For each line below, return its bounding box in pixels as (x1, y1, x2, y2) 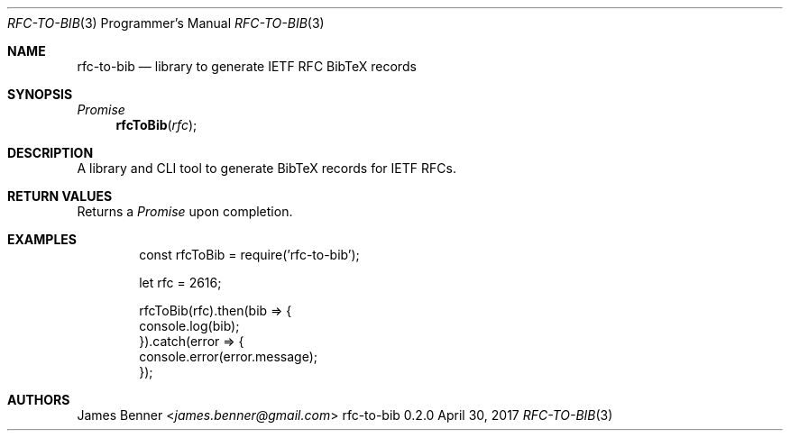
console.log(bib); (139, 318, 240, 333)
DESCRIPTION (7, 145, 94, 160)
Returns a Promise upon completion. (77, 204, 293, 219)
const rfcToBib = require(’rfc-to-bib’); (139, 247, 360, 262)
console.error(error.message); (139, 349, 318, 364)
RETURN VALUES (7, 188, 113, 204)
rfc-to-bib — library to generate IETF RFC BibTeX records (77, 59, 417, 74)
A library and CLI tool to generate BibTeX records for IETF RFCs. (77, 160, 456, 176)
